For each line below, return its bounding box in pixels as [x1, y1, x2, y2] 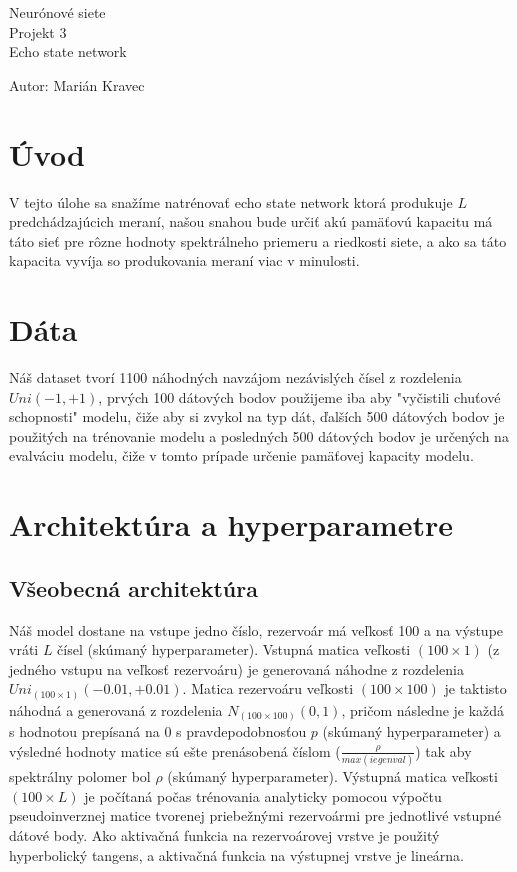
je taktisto [444, 678, 507, 699]
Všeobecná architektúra [9, 572, 258, 603]
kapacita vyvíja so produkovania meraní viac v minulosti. [9, 250, 360, 271]
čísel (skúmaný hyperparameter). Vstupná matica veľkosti [57, 639, 411, 660]
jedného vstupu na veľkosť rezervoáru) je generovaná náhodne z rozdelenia [9, 658, 464, 679]
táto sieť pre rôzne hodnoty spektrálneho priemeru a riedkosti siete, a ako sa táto [9, 230, 507, 251]
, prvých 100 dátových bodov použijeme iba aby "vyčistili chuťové [98, 386, 501, 407]
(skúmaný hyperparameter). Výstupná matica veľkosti [167, 766, 498, 787]
